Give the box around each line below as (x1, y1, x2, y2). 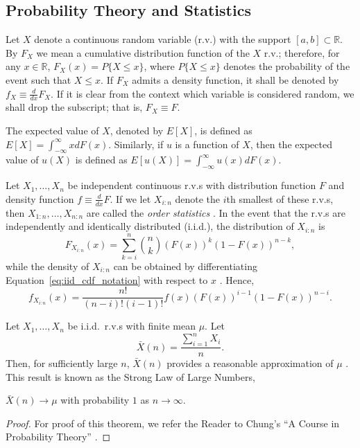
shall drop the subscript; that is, (6, 100, 143, 114)
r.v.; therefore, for (264, 45, 340, 60)
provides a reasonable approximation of (166, 356, 334, 370)
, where (144, 59, 175, 73)
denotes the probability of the (223, 59, 350, 73)
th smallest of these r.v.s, (226, 191, 334, 206)
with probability (60, 393, 130, 407)
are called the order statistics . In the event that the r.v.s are (86, 205, 345, 219)
